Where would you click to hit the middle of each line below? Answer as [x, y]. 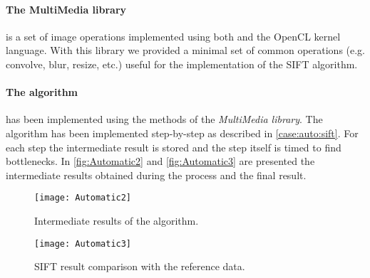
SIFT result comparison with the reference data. [140, 266]
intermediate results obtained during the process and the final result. [156, 175]
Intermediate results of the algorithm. [117, 220]
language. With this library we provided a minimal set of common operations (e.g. [186, 50]
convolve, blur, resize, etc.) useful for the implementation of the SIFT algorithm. [182, 64]
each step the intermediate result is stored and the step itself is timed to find [174, 147]
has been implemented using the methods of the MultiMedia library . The [164, 119]
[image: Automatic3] [83, 244]
